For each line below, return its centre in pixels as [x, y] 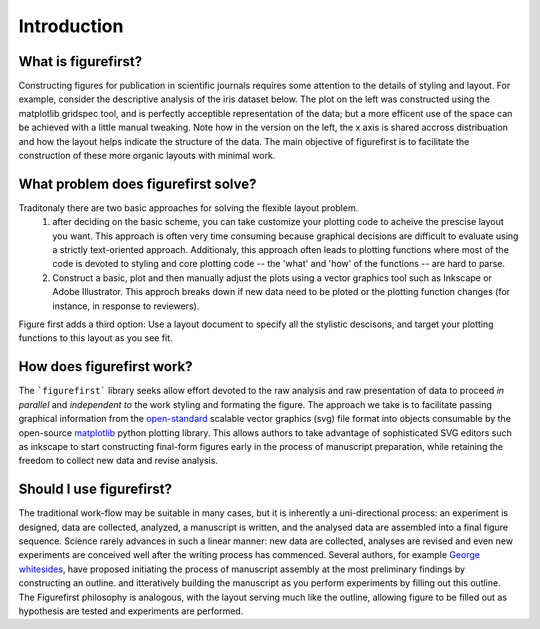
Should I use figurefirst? [95, 489]
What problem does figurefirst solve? [137, 183]
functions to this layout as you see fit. [96, 338]
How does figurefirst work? [106, 366]
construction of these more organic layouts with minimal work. [147, 156]
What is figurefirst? [80, 61]
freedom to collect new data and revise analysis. [118, 461]
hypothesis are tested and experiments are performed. [131, 611]
